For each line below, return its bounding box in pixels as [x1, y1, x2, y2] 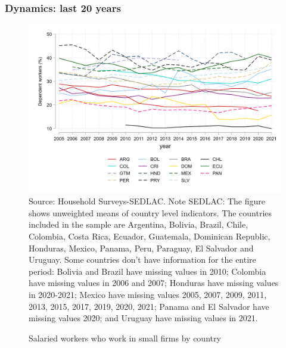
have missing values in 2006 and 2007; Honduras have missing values [29, 276, 279, 289]
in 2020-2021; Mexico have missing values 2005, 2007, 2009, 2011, [29, 288, 267, 300]
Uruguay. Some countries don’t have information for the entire [29, 253, 256, 266]
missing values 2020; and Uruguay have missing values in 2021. [29, 312, 258, 324]
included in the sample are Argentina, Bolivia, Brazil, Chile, [29, 218, 248, 231]
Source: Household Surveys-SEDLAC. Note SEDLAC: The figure [29, 195, 265, 207]
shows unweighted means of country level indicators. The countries [29, 206, 272, 219]
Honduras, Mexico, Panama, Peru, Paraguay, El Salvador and [29, 241, 254, 254]
